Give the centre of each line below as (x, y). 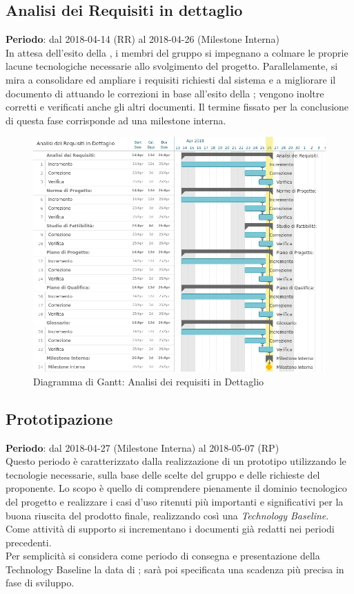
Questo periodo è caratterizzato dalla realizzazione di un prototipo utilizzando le (176, 461)
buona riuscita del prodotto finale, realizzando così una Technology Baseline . (167, 515)
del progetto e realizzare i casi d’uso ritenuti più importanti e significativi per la (175, 501)
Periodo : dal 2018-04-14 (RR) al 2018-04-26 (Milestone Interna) (142, 39)
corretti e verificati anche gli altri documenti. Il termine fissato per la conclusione (177, 107)
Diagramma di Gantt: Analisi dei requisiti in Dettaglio (149, 381)
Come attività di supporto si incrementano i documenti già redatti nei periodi (170, 529)
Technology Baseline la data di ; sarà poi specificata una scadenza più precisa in (175, 569)
